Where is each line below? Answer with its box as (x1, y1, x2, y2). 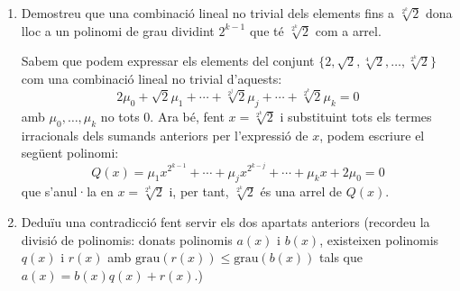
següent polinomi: (21, 143, 119, 162)
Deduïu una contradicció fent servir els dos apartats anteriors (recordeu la (21, 212, 430, 231)
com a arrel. (315, 21, 382, 40)
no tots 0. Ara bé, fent (100, 106, 225, 125)
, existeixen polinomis (319, 230, 439, 249)
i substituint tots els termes (280, 106, 432, 125)
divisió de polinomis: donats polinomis (21, 230, 233, 249)
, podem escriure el (319, 125, 425, 144)
